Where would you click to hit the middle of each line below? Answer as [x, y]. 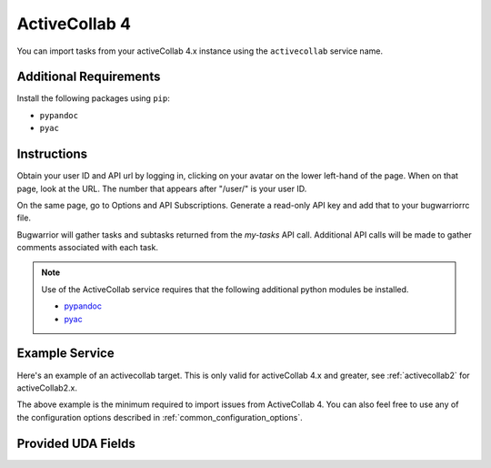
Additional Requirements [89, 77]
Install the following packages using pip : [93, 98]
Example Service [65, 354]
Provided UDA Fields [76, 443]
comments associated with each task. [88, 248]
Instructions [52, 154]
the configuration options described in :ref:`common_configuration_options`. [160, 417]
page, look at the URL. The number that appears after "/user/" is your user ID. [162, 188]
